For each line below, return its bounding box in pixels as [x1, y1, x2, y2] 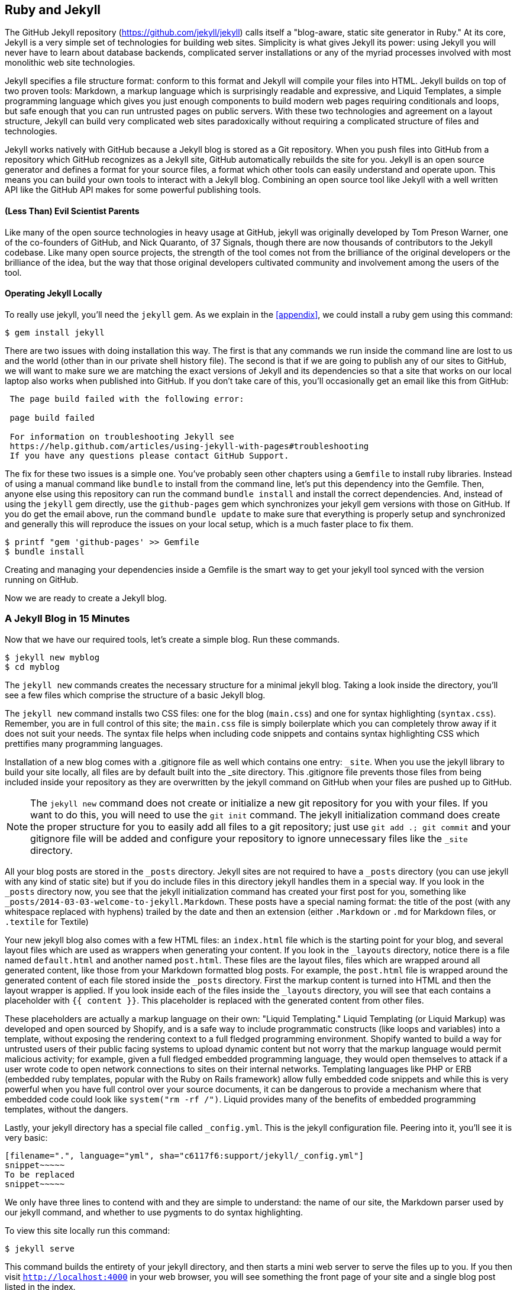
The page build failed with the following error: [9, 394, 244, 404]
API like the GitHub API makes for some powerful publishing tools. [5, 185, 261, 195]
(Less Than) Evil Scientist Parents [5, 206, 140, 217]
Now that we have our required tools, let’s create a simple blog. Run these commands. [5, 634, 340, 644]
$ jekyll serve [5, 1243, 75, 1253]
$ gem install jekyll [5, 327, 105, 337]
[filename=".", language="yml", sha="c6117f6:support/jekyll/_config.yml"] [5, 1150, 364, 1160]
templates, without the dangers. [5, 1104, 128, 1114]
